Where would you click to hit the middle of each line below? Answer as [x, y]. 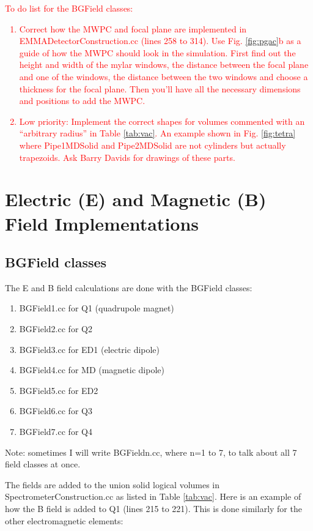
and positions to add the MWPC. [82, 101]
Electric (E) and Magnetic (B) [136, 199]
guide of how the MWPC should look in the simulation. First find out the [157, 52]
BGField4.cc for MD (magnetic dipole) [92, 370]
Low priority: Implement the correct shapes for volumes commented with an [162, 121]
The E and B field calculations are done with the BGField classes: [129, 287]
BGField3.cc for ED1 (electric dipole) [90, 349]
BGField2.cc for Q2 [56, 329]
